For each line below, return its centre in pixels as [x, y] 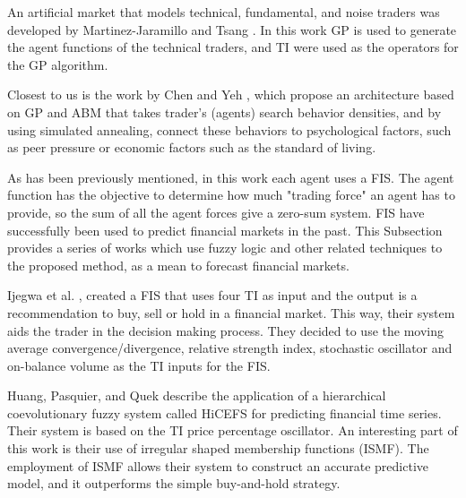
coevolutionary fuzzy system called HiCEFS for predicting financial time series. [224, 412]
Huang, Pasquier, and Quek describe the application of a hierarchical [197, 395]
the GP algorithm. [58, 64]
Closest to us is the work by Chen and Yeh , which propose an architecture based [231, 94]
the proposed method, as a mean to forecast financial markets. [178, 265]
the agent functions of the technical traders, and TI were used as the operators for [233, 47]
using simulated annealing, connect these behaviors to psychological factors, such [229, 129]
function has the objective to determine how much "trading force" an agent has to [231, 195]
